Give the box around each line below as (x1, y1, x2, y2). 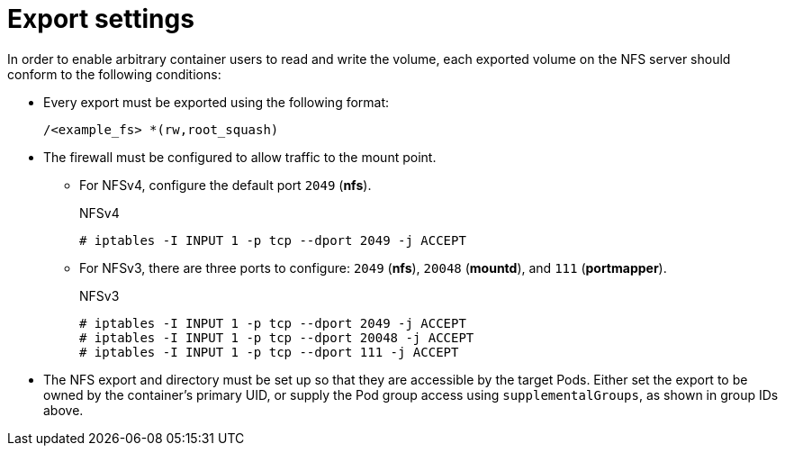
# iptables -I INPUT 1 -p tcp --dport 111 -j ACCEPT (79, 344, 459, 359)
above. (43, 402, 84, 418)
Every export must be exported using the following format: (43, 94, 390, 110)
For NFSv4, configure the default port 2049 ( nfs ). (79, 177, 372, 193)
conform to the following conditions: (7, 66, 221, 82)
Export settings (7, 4, 194, 34)
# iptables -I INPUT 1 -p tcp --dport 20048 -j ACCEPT (79, 330, 474, 345)
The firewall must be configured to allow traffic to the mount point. (43, 149, 437, 165)
